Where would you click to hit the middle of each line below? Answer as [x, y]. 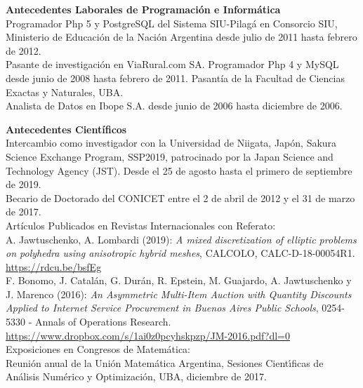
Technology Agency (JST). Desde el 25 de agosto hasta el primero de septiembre [179, 170]
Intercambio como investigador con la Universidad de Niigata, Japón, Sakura [171, 143]
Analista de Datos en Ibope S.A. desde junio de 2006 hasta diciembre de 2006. [174, 106]
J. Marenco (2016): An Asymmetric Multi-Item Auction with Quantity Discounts [179, 294]
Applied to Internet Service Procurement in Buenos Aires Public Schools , [162, 308]
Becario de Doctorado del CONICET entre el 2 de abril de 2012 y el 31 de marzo [180, 198]
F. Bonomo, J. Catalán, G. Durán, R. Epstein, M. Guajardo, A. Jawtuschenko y [179, 280]
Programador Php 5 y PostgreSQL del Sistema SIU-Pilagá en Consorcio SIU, [172, 23]
